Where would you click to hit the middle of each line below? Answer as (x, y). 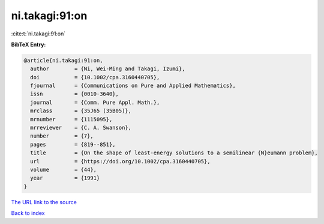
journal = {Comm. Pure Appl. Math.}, (95, 102)
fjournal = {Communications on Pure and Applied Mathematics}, (133, 86)
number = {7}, (62, 136)
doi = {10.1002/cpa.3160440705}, (95, 77)
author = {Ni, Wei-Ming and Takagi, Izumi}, (108, 69)
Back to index (28, 213)
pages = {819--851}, (73, 144)
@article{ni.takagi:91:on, (63, 60)
